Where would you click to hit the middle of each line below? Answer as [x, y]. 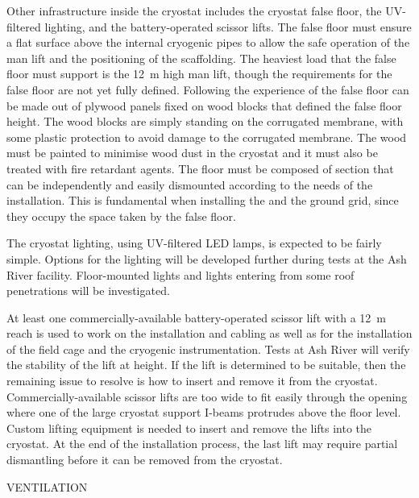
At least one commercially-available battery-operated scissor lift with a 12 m [196, 317]
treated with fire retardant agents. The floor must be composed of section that [200, 168]
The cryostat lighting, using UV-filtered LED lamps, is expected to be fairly [194, 243]
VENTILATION [47, 486]
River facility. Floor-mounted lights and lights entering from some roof [180, 274]
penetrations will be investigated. [88, 290]
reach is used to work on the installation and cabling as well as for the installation [209, 333]
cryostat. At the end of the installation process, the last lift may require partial [202, 444]
